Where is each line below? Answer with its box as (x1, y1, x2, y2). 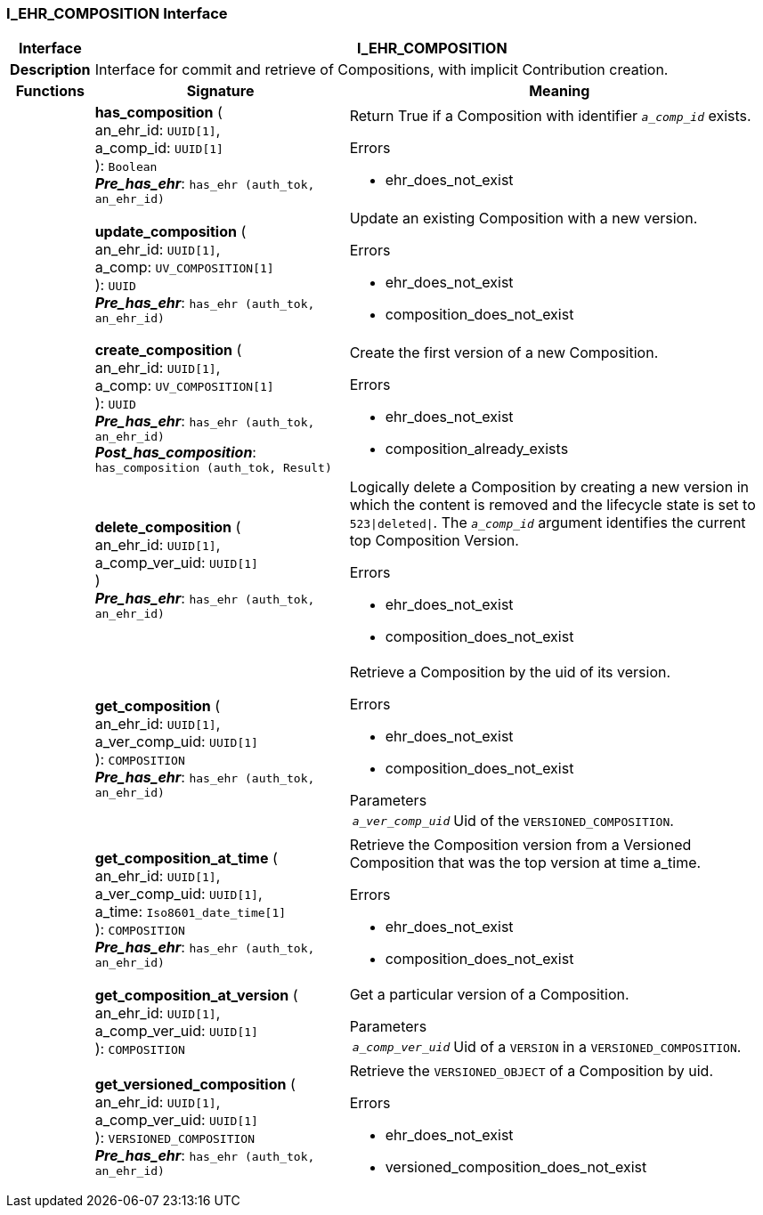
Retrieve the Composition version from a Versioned (349, 836, 692, 855)
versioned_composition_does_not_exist (385, 1158, 647, 1177)
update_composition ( (94, 222, 247, 240)
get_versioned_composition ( (94, 1074, 296, 1093)
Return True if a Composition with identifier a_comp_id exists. (349, 106, 751, 125)
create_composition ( (94, 341, 242, 360)
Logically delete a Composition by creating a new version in (349, 478, 749, 497)
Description (10, 61, 91, 79)
